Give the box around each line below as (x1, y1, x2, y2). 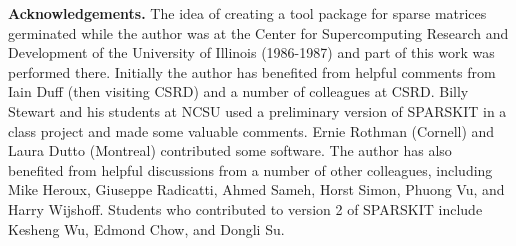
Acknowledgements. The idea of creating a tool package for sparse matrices (8, 3, 487, 23)
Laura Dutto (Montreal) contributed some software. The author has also (8, 140, 452, 161)
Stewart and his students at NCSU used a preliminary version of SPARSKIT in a (8, 100, 507, 121)
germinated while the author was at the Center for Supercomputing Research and (8, 22, 509, 43)
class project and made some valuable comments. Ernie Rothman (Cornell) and (8, 120, 495, 141)
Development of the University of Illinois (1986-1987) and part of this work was (8, 42, 495, 63)
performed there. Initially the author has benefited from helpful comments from (8, 61, 496, 82)
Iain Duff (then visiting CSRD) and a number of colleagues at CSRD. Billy (8, 81, 469, 102)
